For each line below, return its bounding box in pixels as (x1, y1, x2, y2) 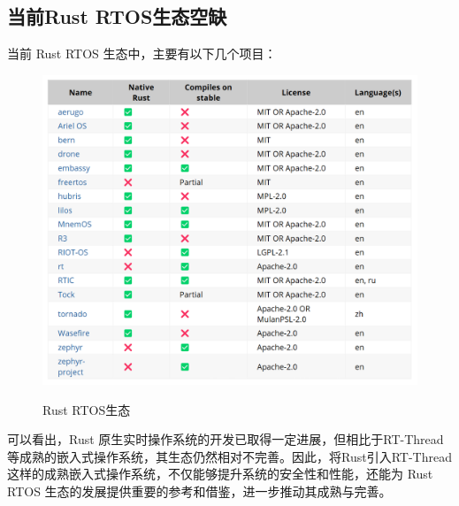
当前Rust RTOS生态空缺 (7, 3, 227, 30)
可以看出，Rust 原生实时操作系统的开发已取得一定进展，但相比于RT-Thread (7, 430, 444, 448)
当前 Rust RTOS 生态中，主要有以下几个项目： (7, 44, 277, 63)
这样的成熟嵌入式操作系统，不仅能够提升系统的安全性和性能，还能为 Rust (7, 464, 433, 483)
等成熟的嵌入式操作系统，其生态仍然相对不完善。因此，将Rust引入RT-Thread (7, 447, 452, 465)
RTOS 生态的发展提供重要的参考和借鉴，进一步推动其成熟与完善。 (7, 482, 392, 501)
